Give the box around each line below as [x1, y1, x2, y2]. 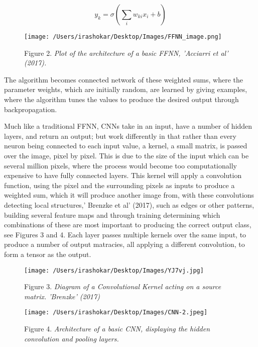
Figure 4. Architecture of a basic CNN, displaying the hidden [24, 323, 210, 334]
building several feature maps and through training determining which [4, 209, 220, 220]
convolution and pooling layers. [24, 333, 119, 343]
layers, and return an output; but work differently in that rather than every [4, 130, 236, 141]
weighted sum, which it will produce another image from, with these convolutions [4, 190, 254, 200]
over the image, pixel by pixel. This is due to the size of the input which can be [4, 150, 249, 160]
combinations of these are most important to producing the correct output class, [4, 219, 251, 230]
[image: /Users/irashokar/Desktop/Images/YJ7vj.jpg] [24, 267, 204, 274]
